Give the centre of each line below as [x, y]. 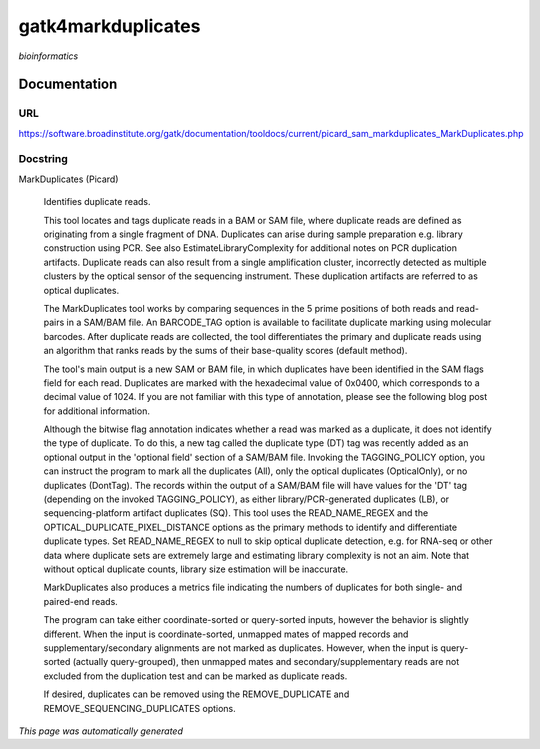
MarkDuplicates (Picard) [68, 179]
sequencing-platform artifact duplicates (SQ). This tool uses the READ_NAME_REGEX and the [236, 513]
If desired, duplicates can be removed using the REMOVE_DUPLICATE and [196, 694]
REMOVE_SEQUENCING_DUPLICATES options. [140, 708]
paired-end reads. [81, 601]
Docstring [43, 159]
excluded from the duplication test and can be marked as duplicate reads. [195, 676]
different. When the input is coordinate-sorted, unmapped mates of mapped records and [226, 634]
